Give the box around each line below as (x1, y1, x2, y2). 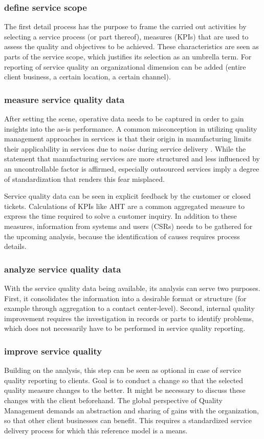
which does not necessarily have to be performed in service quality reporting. (4, 323, 246, 333)
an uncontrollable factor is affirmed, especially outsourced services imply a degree (4, 163, 259, 174)
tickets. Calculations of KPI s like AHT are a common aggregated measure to (4, 200, 245, 211)
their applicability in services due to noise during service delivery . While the (4, 143, 246, 154)
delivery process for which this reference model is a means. (4, 425, 188, 435)
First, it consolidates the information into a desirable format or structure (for (4, 292, 247, 303)
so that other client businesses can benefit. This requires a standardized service (4, 415, 252, 426)
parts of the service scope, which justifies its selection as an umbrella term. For (4, 51, 252, 61)
